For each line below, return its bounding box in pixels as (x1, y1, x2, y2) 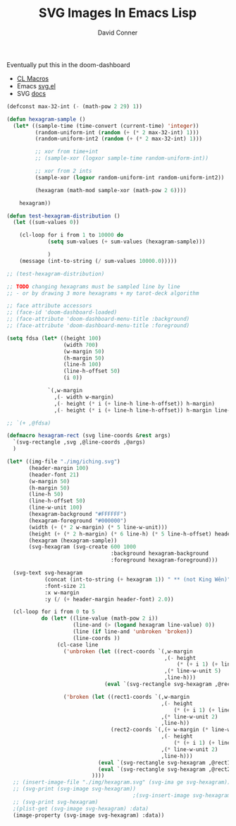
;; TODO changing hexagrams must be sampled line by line (6, 283, 180, 290)
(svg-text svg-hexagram (13, 570, 82, 577)
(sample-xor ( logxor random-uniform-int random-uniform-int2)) (35, 174, 225, 181)
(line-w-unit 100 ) (28, 504, 82, 512)
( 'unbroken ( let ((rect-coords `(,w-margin (63, 648, 193, 655)
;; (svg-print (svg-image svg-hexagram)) (13, 786, 137, 793)
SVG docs (16, 89, 46, 98)
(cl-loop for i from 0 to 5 (13, 608, 96, 615)
